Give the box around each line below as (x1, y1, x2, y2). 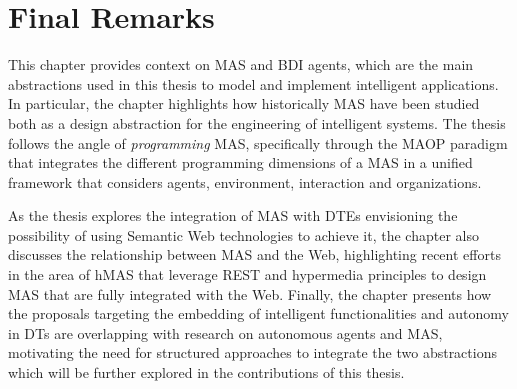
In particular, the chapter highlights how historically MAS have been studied (8, 93, 480, 114)
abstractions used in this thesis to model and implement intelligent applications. (8, 73, 499, 94)
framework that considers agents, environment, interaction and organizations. (8, 171, 482, 192)
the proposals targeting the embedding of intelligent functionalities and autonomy (8, 303, 509, 324)
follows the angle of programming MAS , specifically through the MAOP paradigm (8, 132, 508, 153)
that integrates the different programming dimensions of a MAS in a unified (8, 152, 473, 173)
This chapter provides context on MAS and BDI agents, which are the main (8, 54, 474, 75)
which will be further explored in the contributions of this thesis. (8, 362, 405, 383)
